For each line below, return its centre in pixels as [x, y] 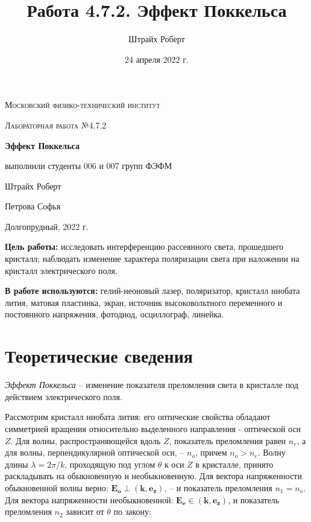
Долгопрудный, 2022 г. [47, 226]
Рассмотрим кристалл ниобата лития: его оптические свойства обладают [138, 417]
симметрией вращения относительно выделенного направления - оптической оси [153, 428]
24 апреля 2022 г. [157, 59]
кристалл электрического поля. [61, 270]
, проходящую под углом [110, 464]
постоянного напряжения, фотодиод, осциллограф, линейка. [115, 314]
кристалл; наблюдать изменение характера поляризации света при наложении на [152, 259]
